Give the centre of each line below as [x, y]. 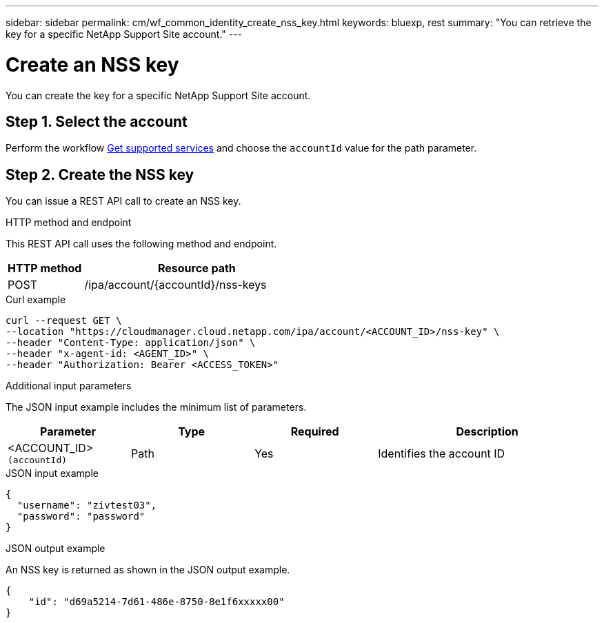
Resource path [197, 268]
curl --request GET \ [64, 321]
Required [315, 432]
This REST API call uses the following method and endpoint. [141, 244]
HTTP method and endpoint [69, 223]
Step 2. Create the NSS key [100, 174]
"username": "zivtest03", [87, 505]
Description [487, 432]
